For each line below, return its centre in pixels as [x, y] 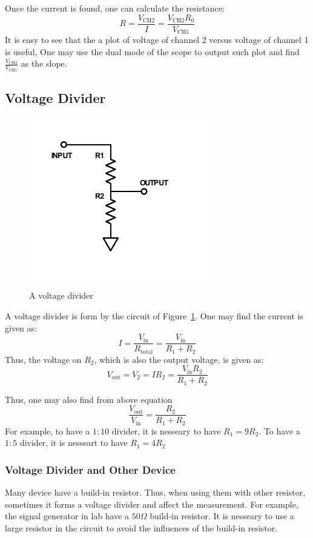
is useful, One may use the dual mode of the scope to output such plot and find [152, 51]
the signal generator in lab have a [67, 516]
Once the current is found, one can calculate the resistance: [115, 8]
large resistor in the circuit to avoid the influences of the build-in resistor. [141, 528]
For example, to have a [48, 430]
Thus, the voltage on [43, 359]
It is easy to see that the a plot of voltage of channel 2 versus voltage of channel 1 [157, 40]
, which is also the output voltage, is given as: [179, 359]
